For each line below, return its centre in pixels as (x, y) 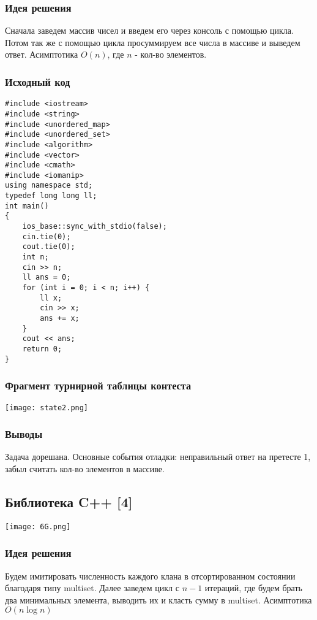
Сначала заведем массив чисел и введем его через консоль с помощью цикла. (149, 30)
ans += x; (60, 318)
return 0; (42, 349)
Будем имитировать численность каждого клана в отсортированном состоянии (150, 576)
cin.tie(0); (47, 236)
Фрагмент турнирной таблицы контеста (98, 385)
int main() (27, 206)
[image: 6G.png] (38, 526)
